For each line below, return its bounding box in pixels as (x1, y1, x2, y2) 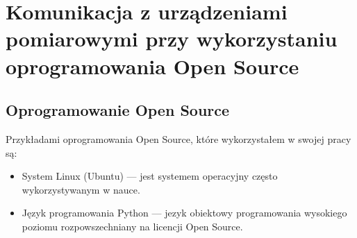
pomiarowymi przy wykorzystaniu (6, 24, 338, 53)
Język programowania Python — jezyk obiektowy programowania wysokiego (22, 205, 347, 220)
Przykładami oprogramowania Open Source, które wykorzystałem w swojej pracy (6, 131, 351, 146)
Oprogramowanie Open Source (6, 99, 230, 121)
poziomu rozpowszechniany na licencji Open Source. (22, 219, 243, 233)
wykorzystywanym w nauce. (22, 182, 140, 196)
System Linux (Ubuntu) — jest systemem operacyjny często (22, 169, 278, 183)
